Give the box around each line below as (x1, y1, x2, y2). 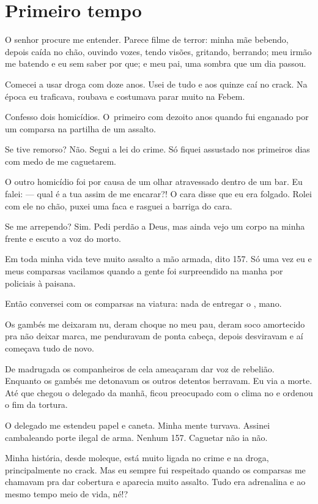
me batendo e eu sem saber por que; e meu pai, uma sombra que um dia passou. (5, 57, 306, 70)
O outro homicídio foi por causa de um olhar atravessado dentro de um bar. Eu (5, 175, 303, 188)
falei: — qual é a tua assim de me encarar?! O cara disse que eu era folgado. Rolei (5, 187, 312, 200)
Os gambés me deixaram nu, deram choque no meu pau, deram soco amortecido (5, 317, 305, 330)
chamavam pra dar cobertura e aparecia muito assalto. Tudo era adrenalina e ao (5, 475, 306, 488)
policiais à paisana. (5, 276, 76, 289)
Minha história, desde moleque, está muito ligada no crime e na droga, (5, 451, 269, 464)
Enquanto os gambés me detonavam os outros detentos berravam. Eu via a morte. (5, 374, 312, 387)
